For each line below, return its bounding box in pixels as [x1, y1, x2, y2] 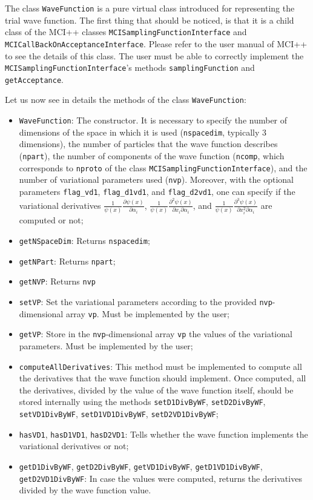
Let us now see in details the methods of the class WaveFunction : [5, 93, 246, 106]
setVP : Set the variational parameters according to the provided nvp [19, 295, 272, 308]
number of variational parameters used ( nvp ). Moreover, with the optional [19, 173, 294, 186]
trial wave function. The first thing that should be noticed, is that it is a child [5, 13, 294, 26]
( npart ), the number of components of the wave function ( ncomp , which [19, 150, 285, 162]
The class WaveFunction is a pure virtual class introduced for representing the [5, 2, 295, 14]
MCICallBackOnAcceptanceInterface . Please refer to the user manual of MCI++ [5, 37, 308, 50]
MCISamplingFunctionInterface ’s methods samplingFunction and [5, 61, 255, 74]
